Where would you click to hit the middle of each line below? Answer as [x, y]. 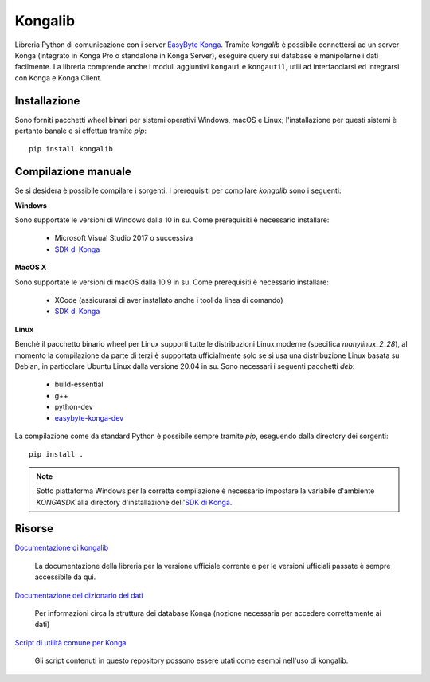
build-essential [79, 384]
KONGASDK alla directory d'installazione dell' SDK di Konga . [134, 502]
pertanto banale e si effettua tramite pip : [81, 131]
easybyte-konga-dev [89, 417]
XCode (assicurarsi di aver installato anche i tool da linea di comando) [169, 300]
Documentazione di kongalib [62, 548]
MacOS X [31, 268]
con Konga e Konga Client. [59, 78]
